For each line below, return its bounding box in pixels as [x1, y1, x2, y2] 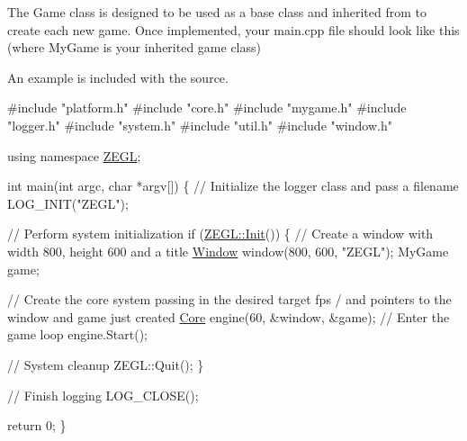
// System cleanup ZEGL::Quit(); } [7, 355, 204, 373]
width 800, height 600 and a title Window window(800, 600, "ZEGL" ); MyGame [7, 241, 449, 260]
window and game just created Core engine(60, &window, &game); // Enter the [7, 307, 450, 326]
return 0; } [7, 416, 67, 435]
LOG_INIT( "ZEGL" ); [7, 193, 129, 212]
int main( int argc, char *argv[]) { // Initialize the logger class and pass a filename [7, 176, 459, 195]
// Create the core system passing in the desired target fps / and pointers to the [7, 290, 452, 309]
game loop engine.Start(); [7, 325, 148, 344]
